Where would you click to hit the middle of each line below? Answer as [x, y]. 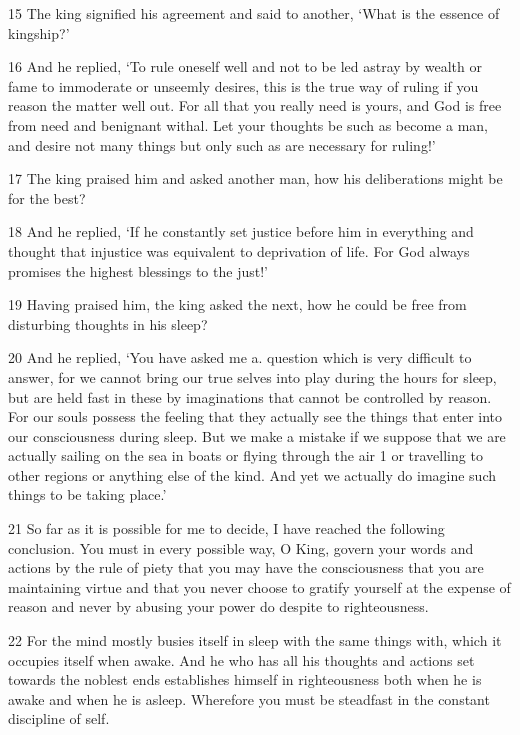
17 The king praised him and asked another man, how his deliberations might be [255, 178]
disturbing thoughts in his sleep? [108, 323]
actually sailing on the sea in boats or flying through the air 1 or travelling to [245, 455]
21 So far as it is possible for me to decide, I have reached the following [226, 528]
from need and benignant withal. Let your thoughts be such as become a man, [248, 124]
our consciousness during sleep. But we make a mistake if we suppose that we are [257, 435]
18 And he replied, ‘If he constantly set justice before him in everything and [241, 231]
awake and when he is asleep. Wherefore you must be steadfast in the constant [249, 698]
